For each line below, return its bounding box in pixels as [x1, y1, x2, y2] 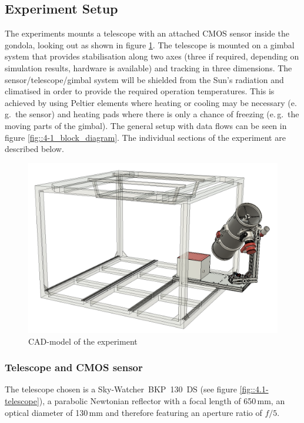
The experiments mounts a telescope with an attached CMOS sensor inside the [5, 27, 289, 39]
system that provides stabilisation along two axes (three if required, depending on [5, 50, 299, 62]
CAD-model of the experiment [28, 335, 138, 347]
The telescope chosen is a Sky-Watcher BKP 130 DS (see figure [5, 383, 237, 395]
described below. [5, 143, 64, 155]
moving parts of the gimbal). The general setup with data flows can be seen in [5, 119, 287, 131]
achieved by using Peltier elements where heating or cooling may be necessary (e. [5, 96, 297, 108]
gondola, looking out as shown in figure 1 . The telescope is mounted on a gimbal [5, 38, 295, 51]
